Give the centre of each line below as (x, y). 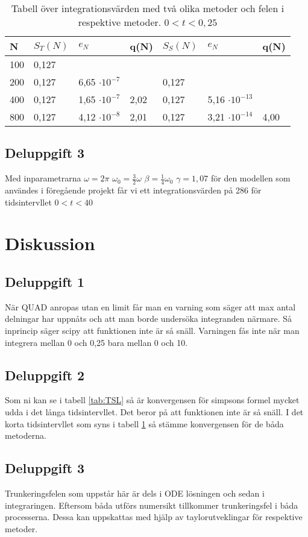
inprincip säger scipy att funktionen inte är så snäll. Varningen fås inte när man (152, 330)
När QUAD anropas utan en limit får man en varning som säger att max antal (150, 306)
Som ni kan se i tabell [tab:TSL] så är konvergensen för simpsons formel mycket (152, 400)
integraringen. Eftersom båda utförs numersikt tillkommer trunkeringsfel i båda (152, 505)
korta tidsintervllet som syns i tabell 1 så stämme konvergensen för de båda (144, 423)
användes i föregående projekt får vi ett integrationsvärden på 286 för (133, 190)
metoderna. (26, 435)
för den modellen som (250, 178)
